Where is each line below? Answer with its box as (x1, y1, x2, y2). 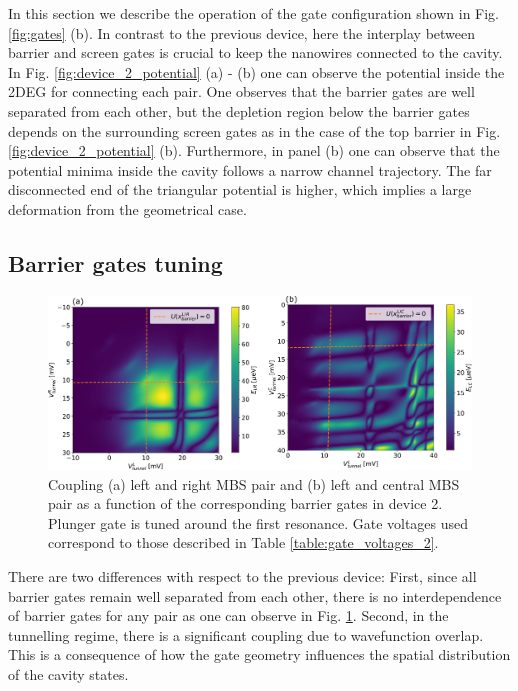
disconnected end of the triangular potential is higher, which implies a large (8, 179, 472, 200)
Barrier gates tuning (8, 247, 223, 278)
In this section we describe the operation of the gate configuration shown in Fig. (8, 3, 500, 23)
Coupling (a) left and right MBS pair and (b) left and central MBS (48, 473, 460, 494)
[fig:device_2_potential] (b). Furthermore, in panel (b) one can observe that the (8, 140, 500, 161)
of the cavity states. (8, 663, 129, 684)
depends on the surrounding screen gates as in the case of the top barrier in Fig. (8, 120, 501, 141)
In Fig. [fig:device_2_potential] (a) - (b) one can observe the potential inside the (8, 61, 505, 82)
